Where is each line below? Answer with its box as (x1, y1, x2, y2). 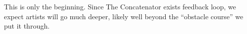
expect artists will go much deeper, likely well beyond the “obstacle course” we (4, 11, 244, 21)
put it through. (4, 21, 50, 31)
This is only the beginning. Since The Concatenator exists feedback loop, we (4, 1, 236, 11)
